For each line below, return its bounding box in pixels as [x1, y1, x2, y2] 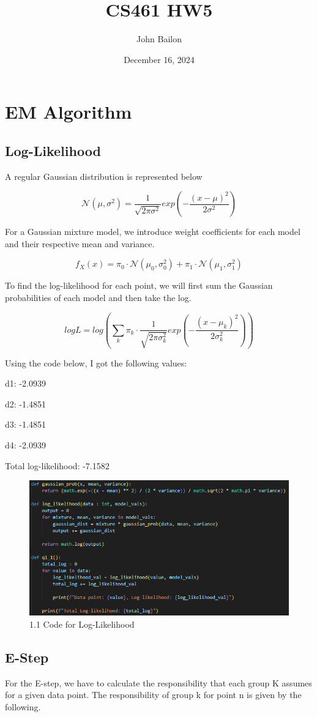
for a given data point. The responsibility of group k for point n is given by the [5, 688, 302, 701]
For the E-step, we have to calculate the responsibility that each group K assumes [5, 676, 312, 689]
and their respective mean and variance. [5, 237, 155, 250]
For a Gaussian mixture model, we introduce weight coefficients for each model [5, 225, 300, 238]
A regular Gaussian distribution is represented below [5, 169, 203, 182]
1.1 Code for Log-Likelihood [29, 618, 135, 631]
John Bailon [136, 32, 182, 45]
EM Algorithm [5, 99, 132, 124]
